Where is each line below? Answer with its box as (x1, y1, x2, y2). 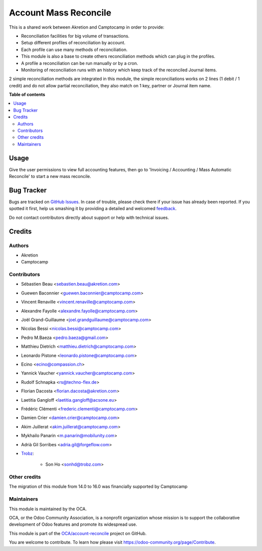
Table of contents (9, 92, 46, 97)
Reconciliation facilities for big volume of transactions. (21, 33, 130, 39)
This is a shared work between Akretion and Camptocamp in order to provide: (9, 24, 164, 30)
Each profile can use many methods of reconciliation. (21, 47, 128, 52)
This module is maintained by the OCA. (9, 506, 87, 512)
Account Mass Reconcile (9, 7, 112, 18)
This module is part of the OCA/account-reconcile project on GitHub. (9, 530, 147, 536)
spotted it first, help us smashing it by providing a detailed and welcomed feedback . (9, 206, 177, 211)
